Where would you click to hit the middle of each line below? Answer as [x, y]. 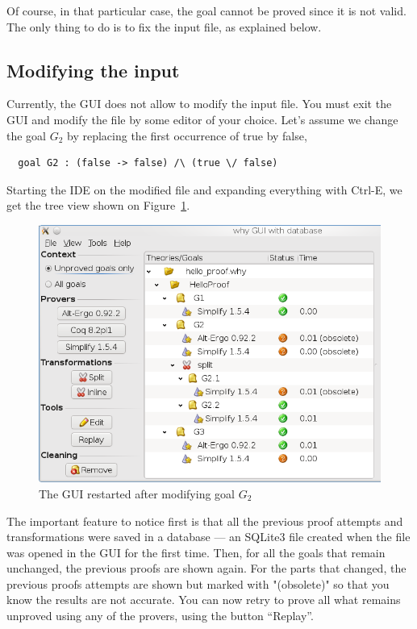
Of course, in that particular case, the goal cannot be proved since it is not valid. [206, 10]
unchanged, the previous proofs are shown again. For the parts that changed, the [206, 568]
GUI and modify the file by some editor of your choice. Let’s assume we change [202, 119]
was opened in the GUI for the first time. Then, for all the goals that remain [196, 552]
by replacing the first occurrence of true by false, [187, 135]
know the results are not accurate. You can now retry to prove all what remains [204, 600]
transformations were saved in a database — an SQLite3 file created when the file [208, 537]
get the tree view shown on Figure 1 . [98, 205]
